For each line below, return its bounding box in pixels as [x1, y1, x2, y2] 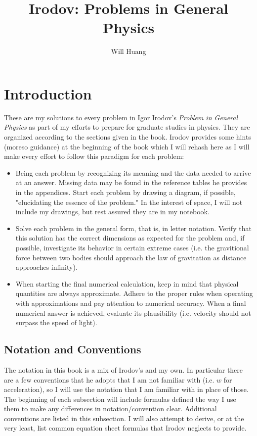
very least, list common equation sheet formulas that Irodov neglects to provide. [4, 423, 247, 433]
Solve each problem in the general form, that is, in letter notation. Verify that [15, 223, 252, 233]
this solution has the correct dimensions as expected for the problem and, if [15, 233, 245, 243]
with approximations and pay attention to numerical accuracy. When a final [15, 297, 246, 308]
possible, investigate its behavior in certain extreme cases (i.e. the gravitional [15, 242, 249, 252]
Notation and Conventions [4, 341, 141, 357]
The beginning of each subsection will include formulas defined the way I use [4, 393, 236, 404]
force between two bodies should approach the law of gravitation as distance [15, 252, 247, 262]
